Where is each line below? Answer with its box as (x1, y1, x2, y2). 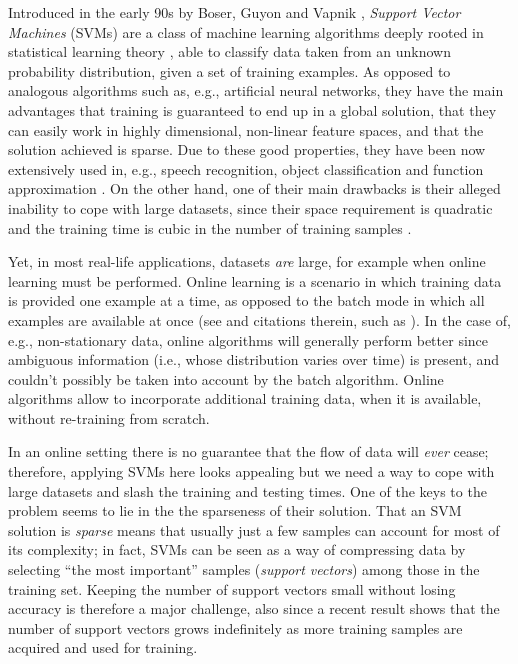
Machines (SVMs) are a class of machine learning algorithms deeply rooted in (8, 21, 484, 42)
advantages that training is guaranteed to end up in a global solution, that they (8, 99, 497, 120)
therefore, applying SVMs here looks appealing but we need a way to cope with (8, 461, 495, 482)
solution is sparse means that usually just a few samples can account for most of (8, 519, 500, 540)
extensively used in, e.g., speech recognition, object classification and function (8, 158, 484, 179)
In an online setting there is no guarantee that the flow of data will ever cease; (8, 441, 489, 462)
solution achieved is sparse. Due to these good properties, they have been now (8, 139, 486, 160)
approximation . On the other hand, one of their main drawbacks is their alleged (8, 178, 501, 199)
